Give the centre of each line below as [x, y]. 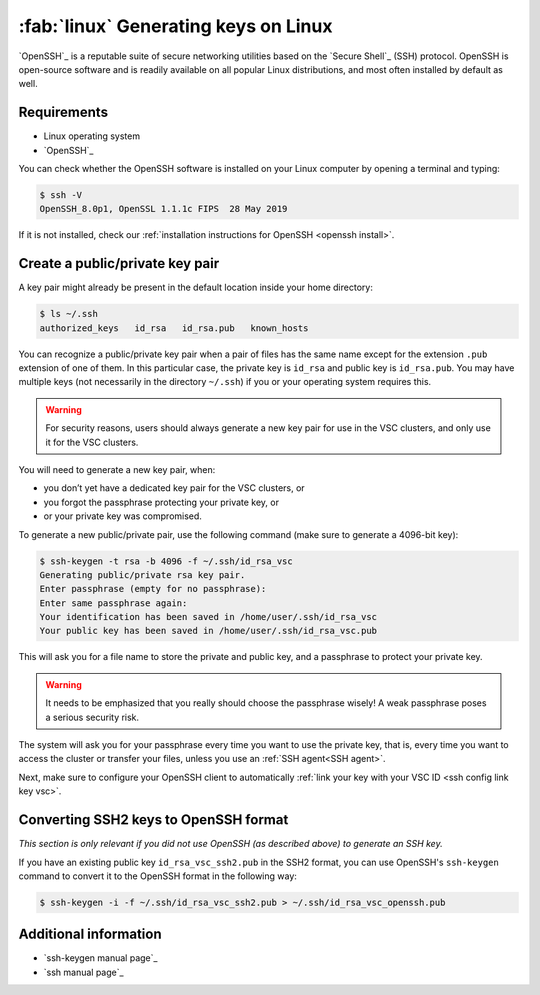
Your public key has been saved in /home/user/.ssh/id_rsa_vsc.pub [208, 631]
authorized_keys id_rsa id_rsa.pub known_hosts [174, 328]
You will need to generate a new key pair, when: [117, 469]
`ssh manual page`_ [83, 972]
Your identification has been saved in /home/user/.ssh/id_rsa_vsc [208, 617]
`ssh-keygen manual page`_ [100, 958]
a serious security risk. [92, 717]
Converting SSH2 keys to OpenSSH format [153, 820]
